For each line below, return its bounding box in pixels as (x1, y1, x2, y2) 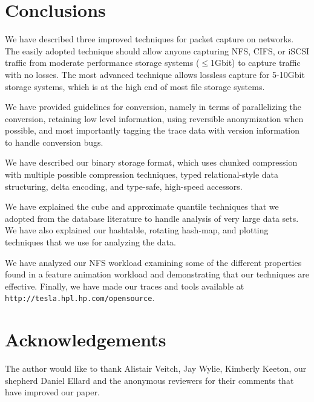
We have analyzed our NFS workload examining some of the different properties (5, 256, 302, 268)
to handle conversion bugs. (5, 135, 103, 148)
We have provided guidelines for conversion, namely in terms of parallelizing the (5, 100, 302, 113)
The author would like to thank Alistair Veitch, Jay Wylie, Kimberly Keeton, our (5, 362, 307, 375)
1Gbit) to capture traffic (210, 56, 301, 69)
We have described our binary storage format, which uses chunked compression (5, 156, 298, 169)
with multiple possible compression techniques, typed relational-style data (5, 168, 279, 181)
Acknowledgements (5, 327, 166, 352)
